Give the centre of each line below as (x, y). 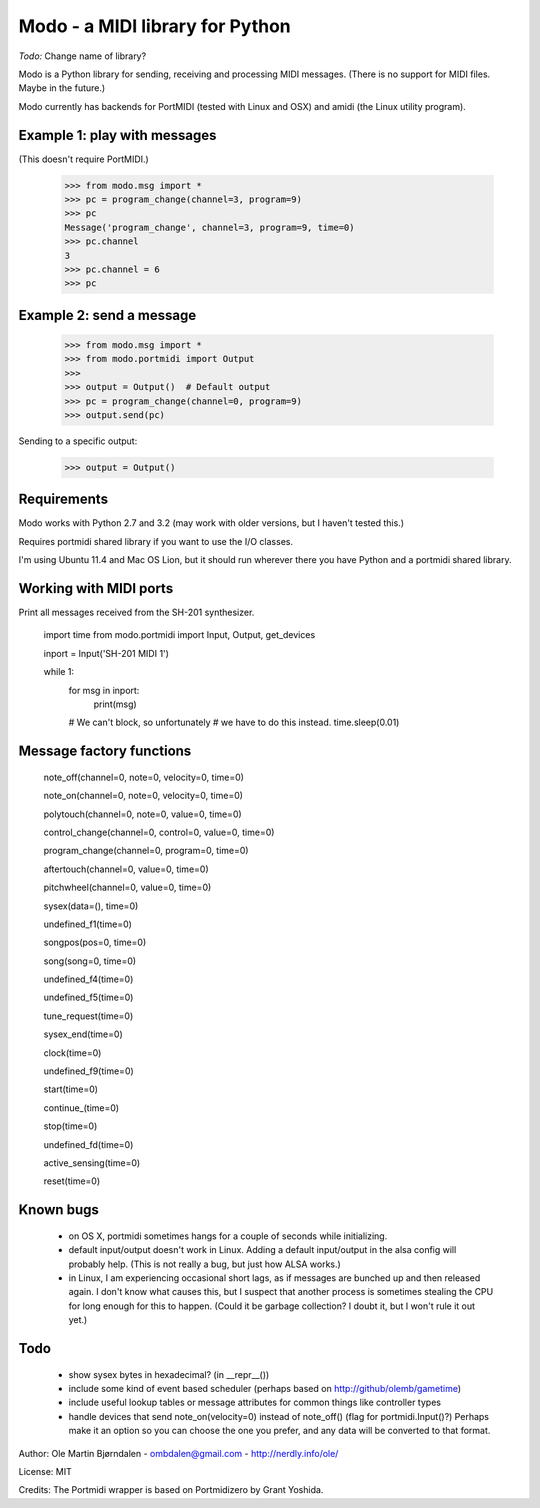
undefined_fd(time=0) (88, 1144)
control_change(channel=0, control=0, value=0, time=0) (159, 832)
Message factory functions (105, 751)
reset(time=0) (72, 1181)
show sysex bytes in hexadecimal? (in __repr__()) (169, 1374)
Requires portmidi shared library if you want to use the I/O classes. (156, 541)
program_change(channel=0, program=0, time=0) (146, 851)
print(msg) (115, 704)
